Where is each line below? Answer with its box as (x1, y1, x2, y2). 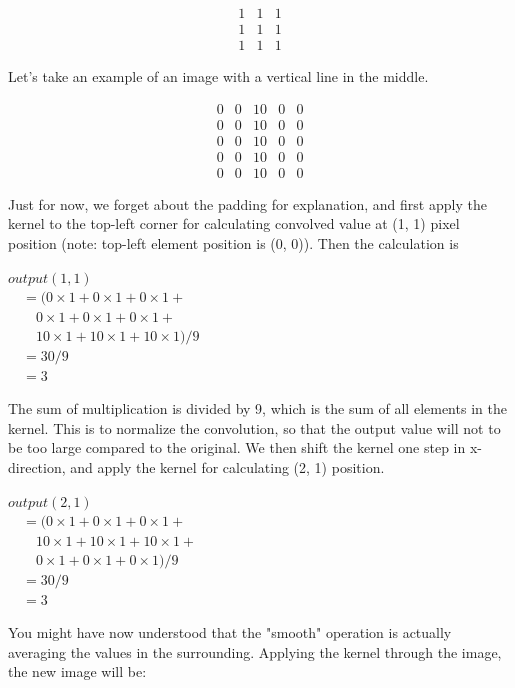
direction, (8, 456, 66, 477)
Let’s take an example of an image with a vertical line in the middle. (8, 66, 429, 87)
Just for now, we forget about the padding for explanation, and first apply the (8, 193, 487, 214)
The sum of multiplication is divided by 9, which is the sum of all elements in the (8, 398, 507, 419)
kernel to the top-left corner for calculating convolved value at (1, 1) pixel (8, 213, 460, 234)
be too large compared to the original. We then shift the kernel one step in (8, 437, 466, 458)
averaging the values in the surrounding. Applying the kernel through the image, (8, 641, 502, 662)
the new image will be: (8, 661, 147, 682)
